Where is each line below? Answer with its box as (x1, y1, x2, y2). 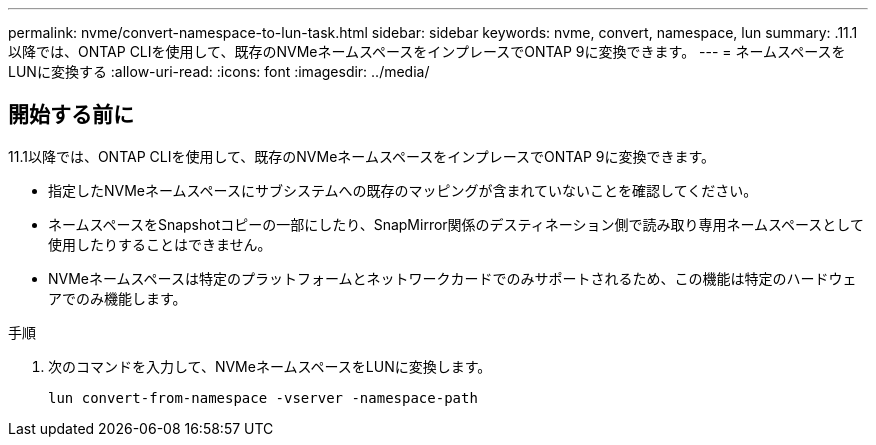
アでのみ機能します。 (48, 289, 187, 307)
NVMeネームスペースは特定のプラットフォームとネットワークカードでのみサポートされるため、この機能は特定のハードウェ (48, 269, 857, 287)
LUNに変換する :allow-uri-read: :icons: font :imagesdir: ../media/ (8, 63, 430, 80)
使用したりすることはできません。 (48, 235, 272, 253)
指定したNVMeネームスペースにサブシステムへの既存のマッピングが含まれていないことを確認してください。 (48, 181, 758, 199)
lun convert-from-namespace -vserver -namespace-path (48, 389, 478, 406)
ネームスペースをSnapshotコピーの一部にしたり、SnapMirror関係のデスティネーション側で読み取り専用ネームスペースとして (48, 215, 864, 233)
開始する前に (8, 102, 134, 128)
